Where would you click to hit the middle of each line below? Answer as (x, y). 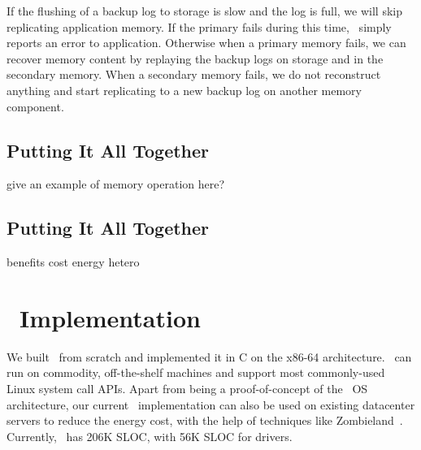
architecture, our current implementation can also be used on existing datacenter (211, 404)
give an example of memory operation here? (116, 184)
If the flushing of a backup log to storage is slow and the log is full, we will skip (204, 11)
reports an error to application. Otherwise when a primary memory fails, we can (206, 43)
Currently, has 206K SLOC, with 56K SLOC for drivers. (150, 436)
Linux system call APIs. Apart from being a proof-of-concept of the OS (187, 389)
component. (35, 106)
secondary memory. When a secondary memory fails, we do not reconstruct (194, 74)
